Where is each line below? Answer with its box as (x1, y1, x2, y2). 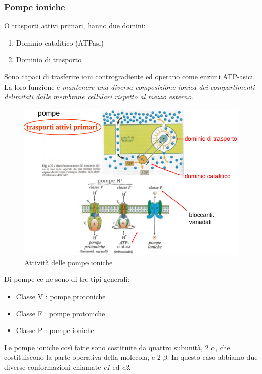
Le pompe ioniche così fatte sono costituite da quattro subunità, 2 (4, 342, 209, 352)
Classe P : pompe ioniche (16, 325, 94, 336)
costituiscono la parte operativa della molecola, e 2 (4, 352, 161, 362)
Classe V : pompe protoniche (16, 291, 106, 302)
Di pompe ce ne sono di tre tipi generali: (4, 274, 130, 284)
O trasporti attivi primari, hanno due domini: (4, 20, 146, 31)
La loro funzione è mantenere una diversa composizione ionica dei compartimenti (4, 81, 255, 92)
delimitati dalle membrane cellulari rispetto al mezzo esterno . (4, 91, 193, 102)
